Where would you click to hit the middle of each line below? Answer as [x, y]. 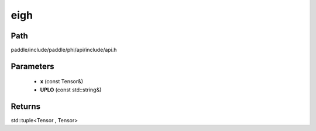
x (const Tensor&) [62, 82]
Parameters [32, 66]
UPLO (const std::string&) [71, 90]
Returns [26, 106]
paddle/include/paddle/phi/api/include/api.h [64, 50]
